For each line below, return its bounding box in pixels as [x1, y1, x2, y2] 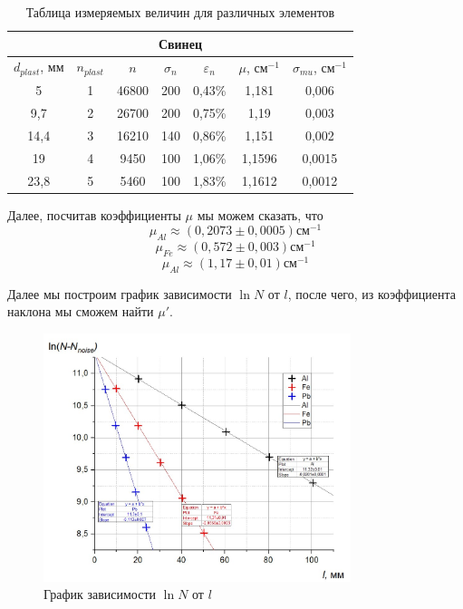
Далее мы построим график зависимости [7, 284, 232, 303]
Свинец [158, 34, 202, 53]
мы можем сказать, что [197, 205, 323, 224]
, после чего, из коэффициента [287, 284, 456, 303]
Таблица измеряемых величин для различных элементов [25, 3, 335, 21]
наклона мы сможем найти [7, 302, 154, 321]
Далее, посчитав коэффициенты [7, 205, 181, 224]
